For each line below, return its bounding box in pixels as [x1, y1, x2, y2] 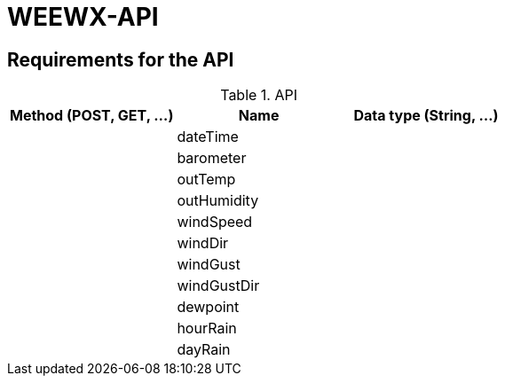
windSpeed [177, 213, 253, 231]
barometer [177, 149, 247, 168]
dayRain [177, 340, 231, 359]
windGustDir [177, 277, 260, 295]
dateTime [177, 128, 239, 146]
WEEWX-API [7, 2, 159, 32]
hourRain [177, 319, 237, 338]
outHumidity [177, 191, 259, 210]
